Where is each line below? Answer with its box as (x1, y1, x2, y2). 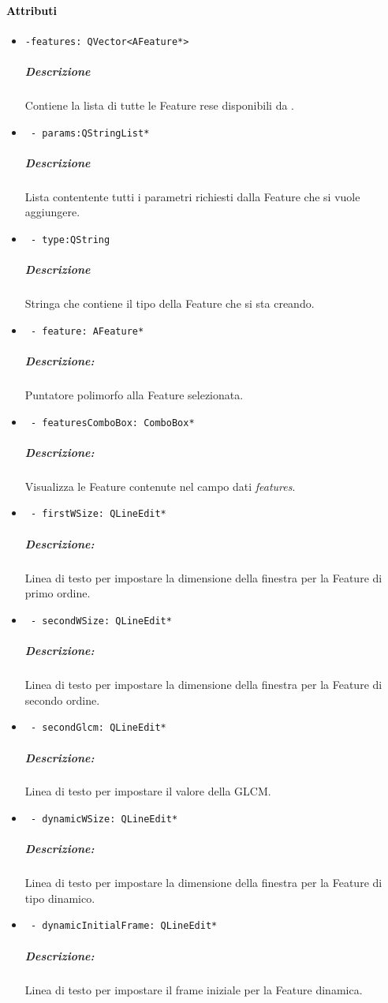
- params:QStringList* (30, 127, 150, 139)
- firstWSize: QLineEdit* (30, 508, 166, 520)
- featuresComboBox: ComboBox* (30, 417, 195, 429)
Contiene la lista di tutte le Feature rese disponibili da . (24, 97, 294, 114)
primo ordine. (24, 585, 91, 601)
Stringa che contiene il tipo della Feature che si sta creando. (24, 295, 315, 312)
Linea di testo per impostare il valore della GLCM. (24, 783, 271, 799)
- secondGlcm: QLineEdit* (30, 722, 166, 734)
